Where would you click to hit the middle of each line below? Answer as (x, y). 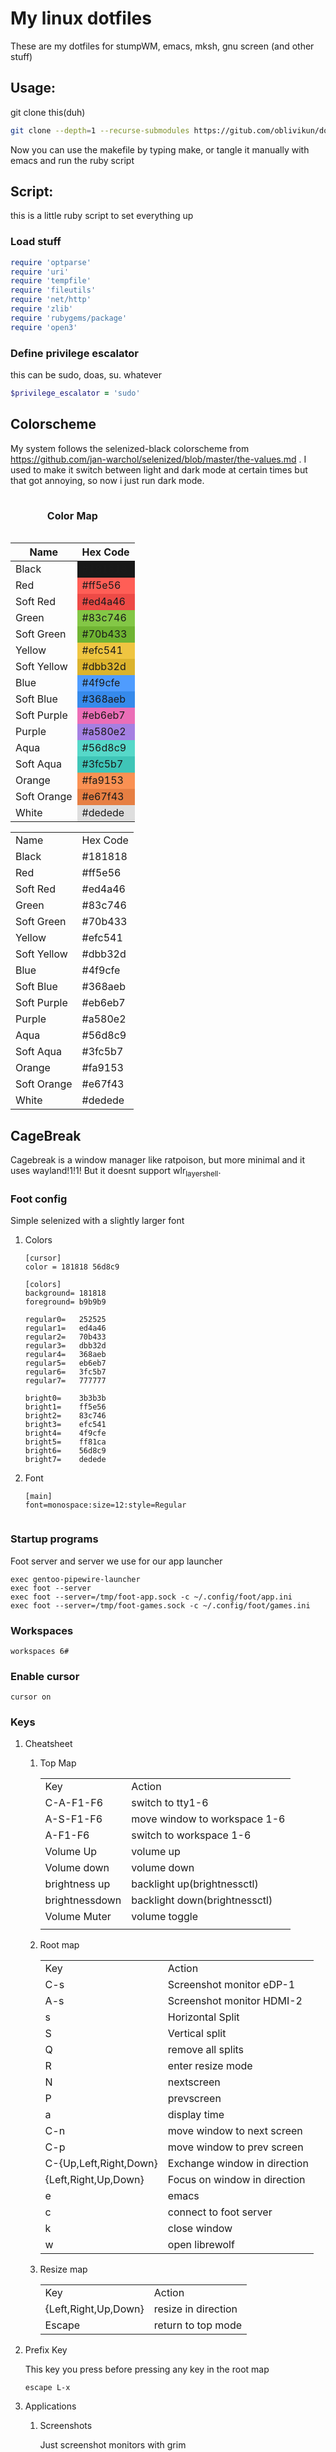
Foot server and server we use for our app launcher (116, 1561)
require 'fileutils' (53, 290)
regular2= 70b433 (65, 1337)
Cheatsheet (48, 1744)
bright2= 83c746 (65, 1416)
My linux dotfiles (81, 18)
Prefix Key (46, 2350)
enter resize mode (210, 2066)
